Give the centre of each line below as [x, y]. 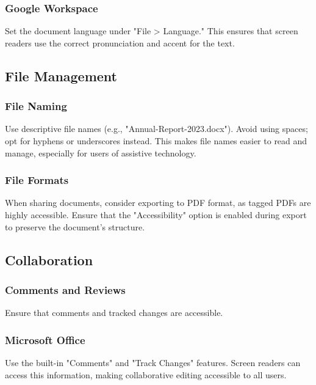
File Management [61, 75]
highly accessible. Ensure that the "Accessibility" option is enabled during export [156, 215]
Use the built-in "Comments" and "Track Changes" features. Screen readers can [153, 362]
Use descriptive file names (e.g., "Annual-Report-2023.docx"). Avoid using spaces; [156, 129]
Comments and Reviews [65, 289]
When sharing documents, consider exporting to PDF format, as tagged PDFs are [158, 203]
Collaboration [49, 259]
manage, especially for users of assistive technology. [101, 152]
